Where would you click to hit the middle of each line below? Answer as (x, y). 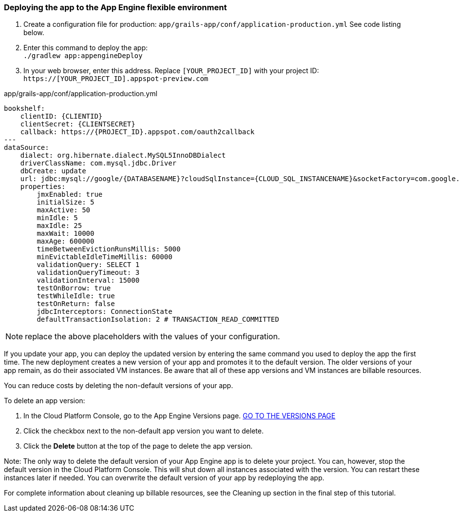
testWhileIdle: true (76, 296)
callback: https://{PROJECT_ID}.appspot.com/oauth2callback (137, 132)
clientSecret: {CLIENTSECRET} (78, 124)
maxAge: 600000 (66, 241)
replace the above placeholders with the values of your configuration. (153, 337)
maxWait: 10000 (66, 234)
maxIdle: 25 (59, 226)
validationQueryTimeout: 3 (88, 273)
